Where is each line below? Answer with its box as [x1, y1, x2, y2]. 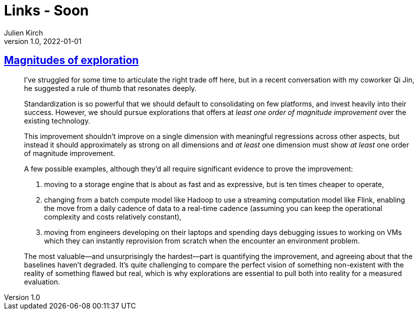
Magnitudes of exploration [4, 54, 139, 67]
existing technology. [24, 116, 91, 125]
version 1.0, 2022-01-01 [4, 36, 82, 45]
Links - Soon [4, 2, 89, 19]
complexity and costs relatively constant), [44, 212, 182, 221]
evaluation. [24, 277, 60, 286]
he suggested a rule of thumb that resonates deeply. [24, 83, 197, 92]
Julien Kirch [4, 28, 43, 37]
